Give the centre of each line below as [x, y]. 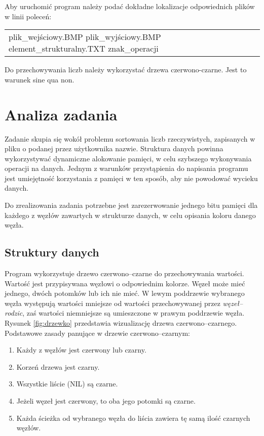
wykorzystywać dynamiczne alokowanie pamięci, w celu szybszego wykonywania [128, 158]
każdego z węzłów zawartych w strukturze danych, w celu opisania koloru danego [130, 215]
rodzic [14, 313]
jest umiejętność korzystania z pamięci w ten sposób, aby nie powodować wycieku [131, 178]
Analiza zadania [61, 114]
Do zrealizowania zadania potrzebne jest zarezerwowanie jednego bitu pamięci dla [131, 205]
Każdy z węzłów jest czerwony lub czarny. [81, 350]
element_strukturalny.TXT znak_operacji [84, 49]
